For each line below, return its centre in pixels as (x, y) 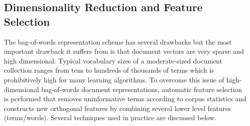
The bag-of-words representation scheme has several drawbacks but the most (118, 41)
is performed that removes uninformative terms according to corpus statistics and (125, 99)
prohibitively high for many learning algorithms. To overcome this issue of (114, 79)
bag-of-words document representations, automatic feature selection (142, 89)
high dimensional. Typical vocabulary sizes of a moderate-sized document (113, 60)
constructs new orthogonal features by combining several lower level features (117, 108)
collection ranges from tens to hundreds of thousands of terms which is (109, 70)
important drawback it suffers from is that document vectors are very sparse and (124, 51)
